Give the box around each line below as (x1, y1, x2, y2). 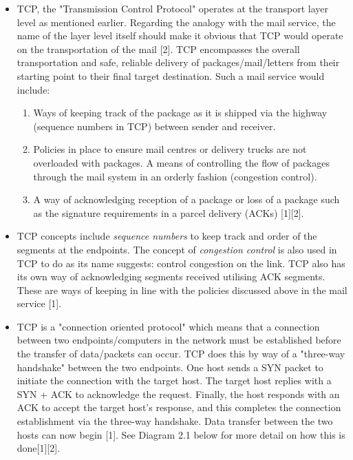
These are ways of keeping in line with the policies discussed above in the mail (17, 282, 347, 297)
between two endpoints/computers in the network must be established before (17, 333, 341, 347)
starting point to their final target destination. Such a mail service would (17, 68, 325, 83)
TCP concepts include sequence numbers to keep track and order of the (17, 229, 317, 243)
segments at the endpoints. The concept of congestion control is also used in (17, 242, 337, 256)
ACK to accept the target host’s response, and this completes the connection (17, 400, 341, 415)
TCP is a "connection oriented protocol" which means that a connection (17, 319, 320, 333)
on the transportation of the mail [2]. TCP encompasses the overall (17, 41, 300, 56)
